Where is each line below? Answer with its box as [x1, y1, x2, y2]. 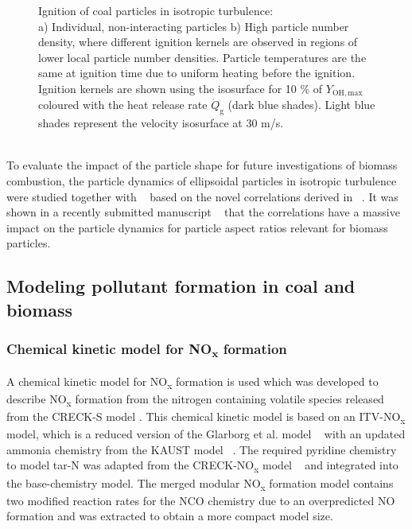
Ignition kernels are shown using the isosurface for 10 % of [38, 80, 323, 96]
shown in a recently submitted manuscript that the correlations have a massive [6, 204, 400, 220]
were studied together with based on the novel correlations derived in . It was [6, 188, 398, 204]
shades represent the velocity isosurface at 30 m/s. [38, 115, 284, 131]
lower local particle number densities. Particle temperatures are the [38, 49, 367, 65]
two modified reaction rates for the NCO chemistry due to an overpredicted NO [6, 492, 395, 508]
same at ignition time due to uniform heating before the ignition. [38, 64, 356, 81]
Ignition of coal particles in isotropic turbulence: [38, 2, 274, 18]
